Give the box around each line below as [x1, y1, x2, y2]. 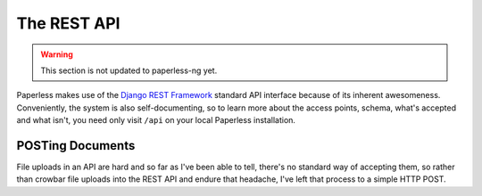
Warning [40, 49, 73, 60]
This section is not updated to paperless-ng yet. [40, 65, 218, 76]
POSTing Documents [16, 138, 136, 153]
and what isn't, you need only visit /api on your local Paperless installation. [16, 115, 296, 126]
